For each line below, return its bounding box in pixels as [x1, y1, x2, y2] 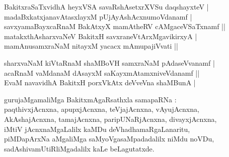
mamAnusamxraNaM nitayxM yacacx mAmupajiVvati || [4, 41, 178, 51]
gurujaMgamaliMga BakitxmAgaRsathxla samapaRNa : [4, 94, 177, 104]
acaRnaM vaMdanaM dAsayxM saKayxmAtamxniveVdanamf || [4, 67, 200, 78]
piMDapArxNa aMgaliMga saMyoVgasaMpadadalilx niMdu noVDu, [4, 133, 214, 144]
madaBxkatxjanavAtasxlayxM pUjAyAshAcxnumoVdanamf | [4, 11, 192, 22]
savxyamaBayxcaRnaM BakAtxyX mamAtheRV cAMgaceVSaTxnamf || [4, 21, 225, 32]
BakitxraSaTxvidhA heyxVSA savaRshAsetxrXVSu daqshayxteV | [4, 2, 209, 12]
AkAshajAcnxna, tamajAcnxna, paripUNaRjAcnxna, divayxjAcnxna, [4, 113, 217, 124]
